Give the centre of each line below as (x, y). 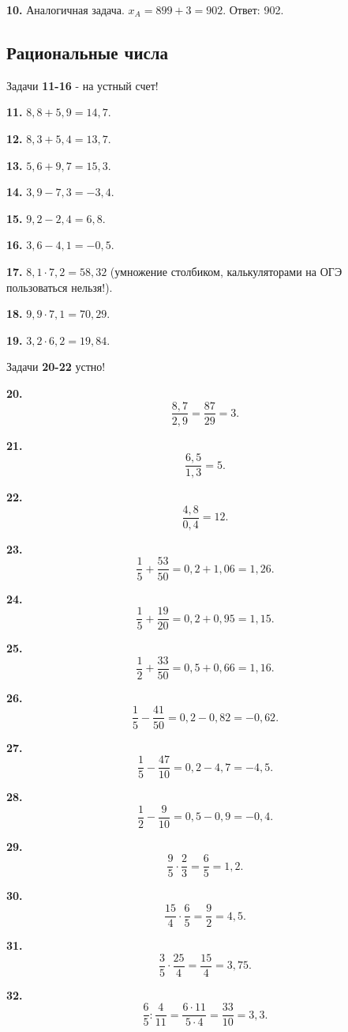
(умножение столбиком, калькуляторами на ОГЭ (226, 271)
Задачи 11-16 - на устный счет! (82, 85)
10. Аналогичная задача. (65, 9)
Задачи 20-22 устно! (56, 367)
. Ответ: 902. (253, 9)
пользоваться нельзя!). (60, 287)
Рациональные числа (88, 52)
